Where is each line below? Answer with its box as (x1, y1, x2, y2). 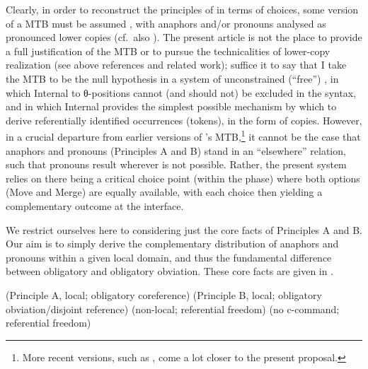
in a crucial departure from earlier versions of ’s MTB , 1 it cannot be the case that (6, 127, 361, 143)
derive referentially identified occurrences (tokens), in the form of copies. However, (6, 112, 362, 127)
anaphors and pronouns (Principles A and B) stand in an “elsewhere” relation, (6, 143, 346, 158)
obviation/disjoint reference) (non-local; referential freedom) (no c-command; (6, 301, 340, 316)
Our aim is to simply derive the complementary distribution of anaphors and (6, 236, 339, 251)
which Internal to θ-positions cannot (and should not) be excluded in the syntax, (6, 85, 357, 100)
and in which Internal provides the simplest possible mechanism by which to (6, 99, 337, 114)
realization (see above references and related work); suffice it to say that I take (6, 57, 347, 72)
